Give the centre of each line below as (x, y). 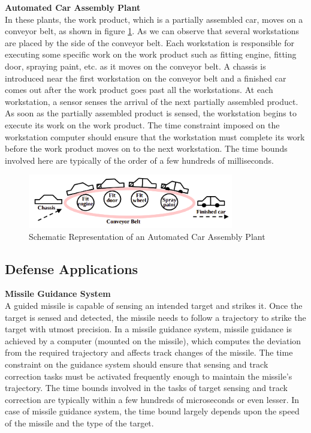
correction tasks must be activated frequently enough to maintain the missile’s (149, 376)
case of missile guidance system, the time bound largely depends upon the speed (152, 411)
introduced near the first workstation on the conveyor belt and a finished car (146, 78)
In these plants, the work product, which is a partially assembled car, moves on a (154, 19)
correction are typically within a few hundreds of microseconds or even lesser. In (152, 399)
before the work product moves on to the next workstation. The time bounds (146, 148)
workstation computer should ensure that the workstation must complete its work (155, 136)
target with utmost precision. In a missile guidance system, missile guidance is (149, 329)
